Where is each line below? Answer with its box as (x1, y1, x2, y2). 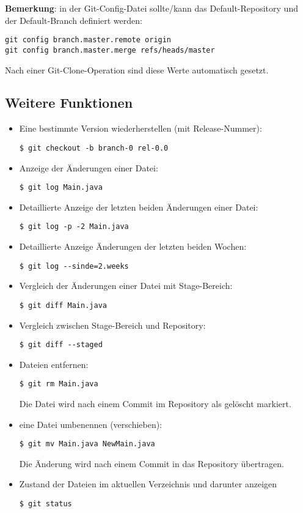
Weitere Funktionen (5, 93, 133, 112)
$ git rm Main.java (19, 380, 98, 389)
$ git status (19, 500, 72, 509)
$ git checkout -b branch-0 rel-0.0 (19, 143, 169, 152)
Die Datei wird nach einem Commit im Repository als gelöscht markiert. (19, 397, 291, 410)
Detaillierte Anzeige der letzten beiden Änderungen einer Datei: (19, 200, 258, 213)
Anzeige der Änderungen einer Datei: (19, 161, 158, 174)
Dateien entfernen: (19, 358, 89, 370)
